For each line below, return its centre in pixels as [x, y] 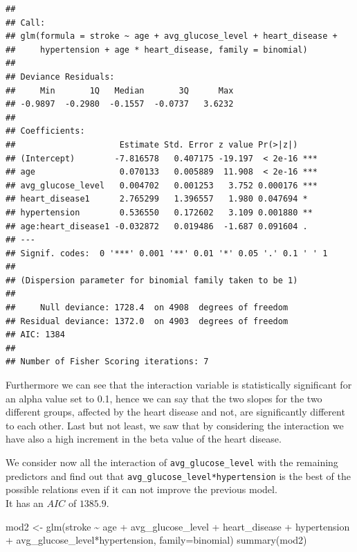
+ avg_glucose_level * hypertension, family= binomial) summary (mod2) [156, 540]
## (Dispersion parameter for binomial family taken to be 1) [152, 280]
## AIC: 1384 [35, 335]
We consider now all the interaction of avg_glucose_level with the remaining [172, 462]
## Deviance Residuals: [60, 77]
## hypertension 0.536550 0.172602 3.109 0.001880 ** [159, 212]
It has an [25, 502]
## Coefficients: [45, 131]
